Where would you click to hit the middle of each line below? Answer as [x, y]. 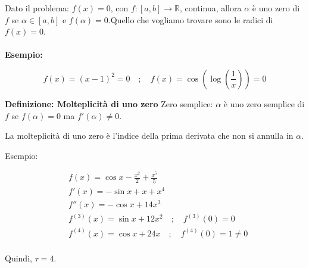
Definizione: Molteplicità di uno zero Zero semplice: [109, 103]
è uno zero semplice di [264, 103]
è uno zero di [276, 8]
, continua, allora [210, 8]
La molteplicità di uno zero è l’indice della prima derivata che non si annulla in [149, 135]
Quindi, [18, 258]
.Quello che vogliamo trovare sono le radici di [191, 19]
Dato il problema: [37, 8]
